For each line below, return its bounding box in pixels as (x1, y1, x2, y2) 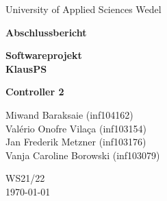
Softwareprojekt (5, 48, 82, 62)
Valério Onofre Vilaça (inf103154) (5, 121, 146, 135)
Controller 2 (5, 84, 64, 99)
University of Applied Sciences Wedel (5, 2, 162, 16)
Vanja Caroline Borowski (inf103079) (5, 147, 160, 162)
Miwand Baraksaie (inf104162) (5, 107, 133, 121)
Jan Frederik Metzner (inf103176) (5, 134, 146, 149)
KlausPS (5, 61, 47, 75)
